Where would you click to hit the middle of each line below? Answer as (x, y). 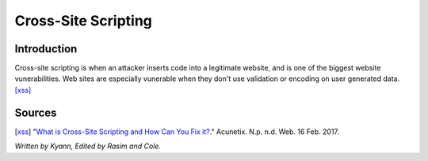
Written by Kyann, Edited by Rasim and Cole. (88, 146)
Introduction (46, 49)
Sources (36, 112)
